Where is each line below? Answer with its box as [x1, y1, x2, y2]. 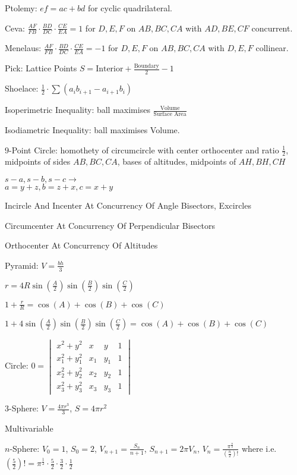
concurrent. [251, 21, 293, 34]
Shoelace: [5, 82, 39, 95]
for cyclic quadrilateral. [87, 2, 173, 14]
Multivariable [5, 422, 53, 435]
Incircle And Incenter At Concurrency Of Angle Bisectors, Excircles [5, 199, 251, 211]
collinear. [255, 42, 289, 54]
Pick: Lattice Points [5, 62, 77, 74]
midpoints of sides [5, 155, 71, 168]
